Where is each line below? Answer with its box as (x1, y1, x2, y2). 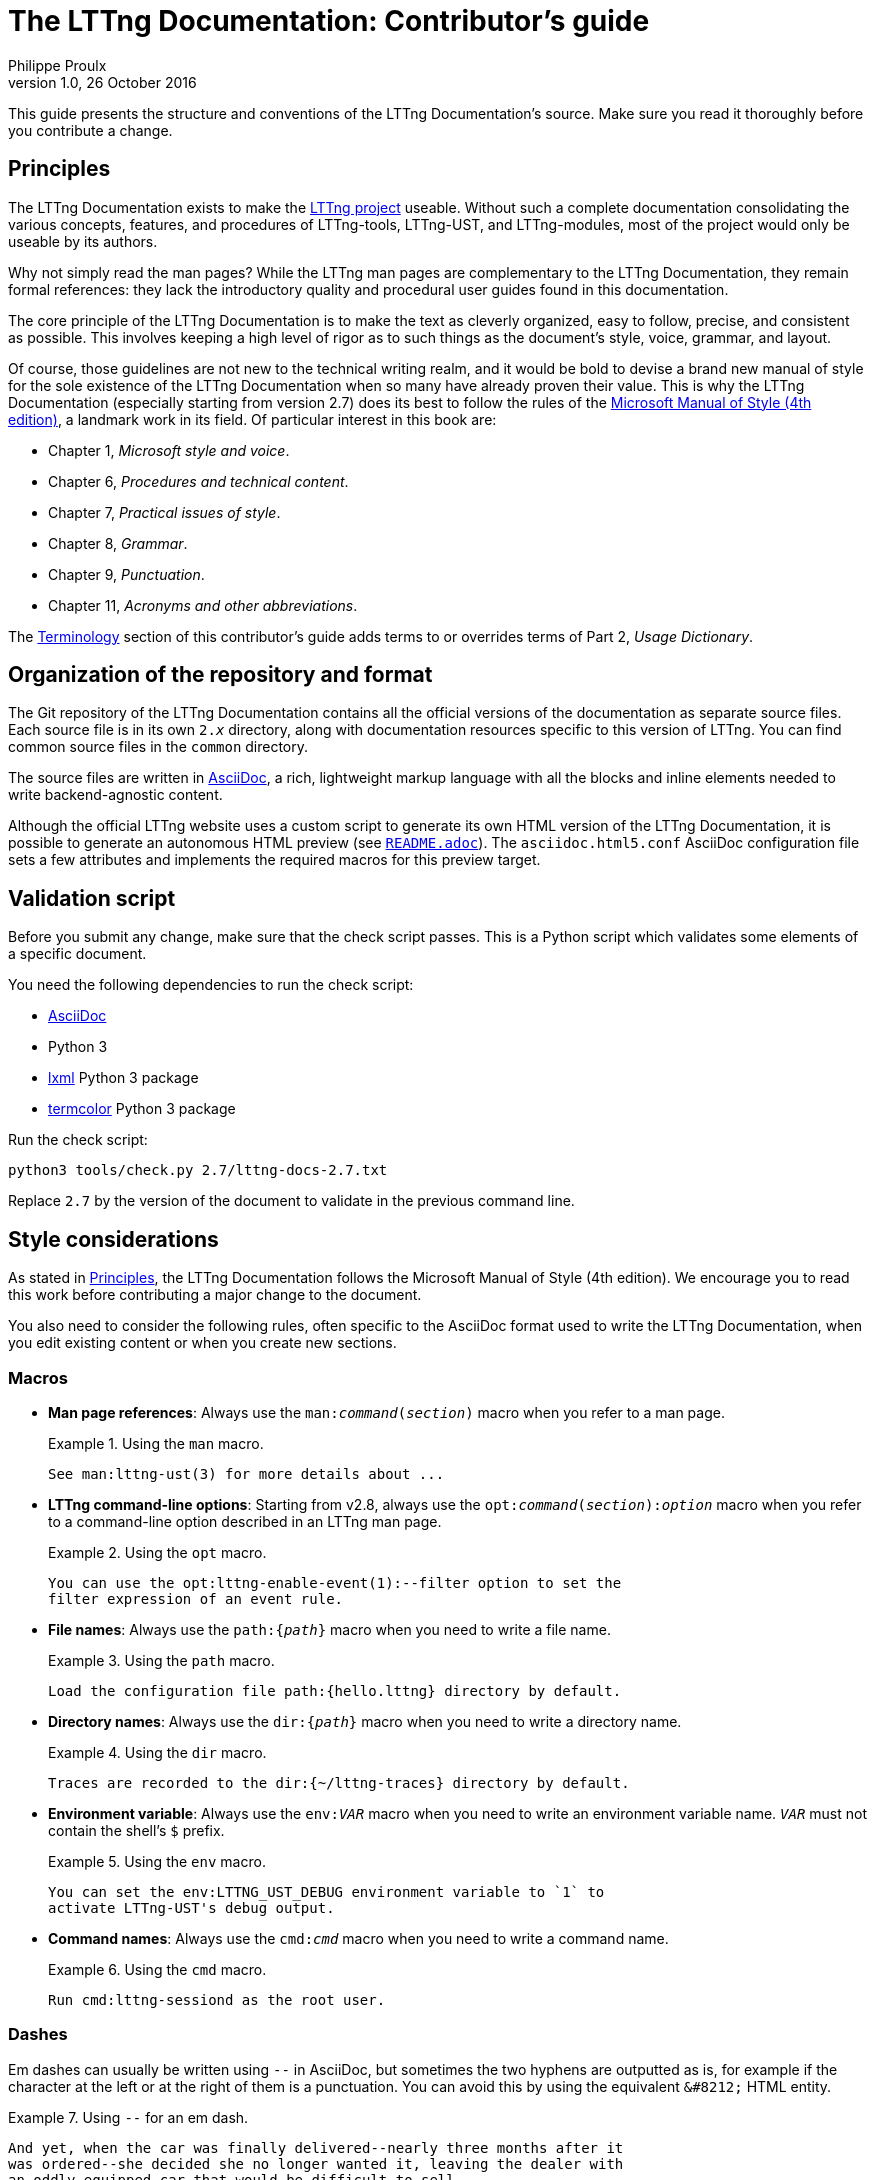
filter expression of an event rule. (48, 1590, 344, 1607)
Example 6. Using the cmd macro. (48, 1960, 267, 1978)
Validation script (8, 885, 176, 911)
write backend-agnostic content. (8, 786, 223, 804)
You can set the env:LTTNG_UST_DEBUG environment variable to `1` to (48, 1883, 605, 1900)
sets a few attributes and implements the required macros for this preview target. (8, 851, 541, 869)
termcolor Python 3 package (48, 1100, 236, 1118)
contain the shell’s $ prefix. (48, 1821, 225, 1839)
